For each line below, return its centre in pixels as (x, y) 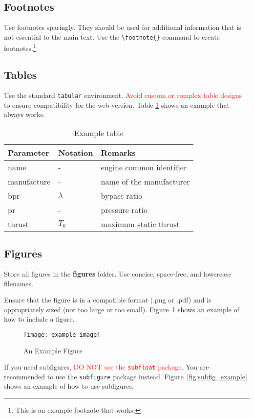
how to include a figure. (39, 319)
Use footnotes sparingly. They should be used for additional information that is (123, 27)
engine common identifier (144, 167)
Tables (21, 75)
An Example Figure (53, 350)
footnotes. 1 (20, 47)
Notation (76, 152)
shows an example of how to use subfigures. (69, 386)
